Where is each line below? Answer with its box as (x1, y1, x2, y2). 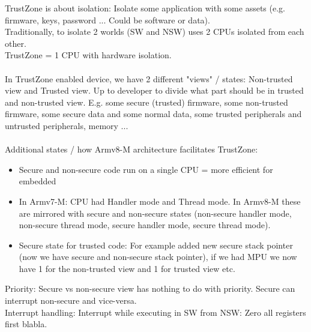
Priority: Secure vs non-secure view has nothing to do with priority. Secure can (5, 282, 295, 295)
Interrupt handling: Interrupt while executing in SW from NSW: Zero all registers (5, 306, 306, 318)
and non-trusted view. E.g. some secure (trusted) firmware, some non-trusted (5, 95, 288, 108)
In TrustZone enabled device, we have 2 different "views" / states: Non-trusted (5, 72, 293, 85)
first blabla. (5, 318, 47, 330)
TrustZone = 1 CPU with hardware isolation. (5, 49, 172, 61)
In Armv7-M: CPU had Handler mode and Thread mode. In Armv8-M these (19, 195, 301, 207)
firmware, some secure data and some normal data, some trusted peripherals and (5, 107, 302, 120)
